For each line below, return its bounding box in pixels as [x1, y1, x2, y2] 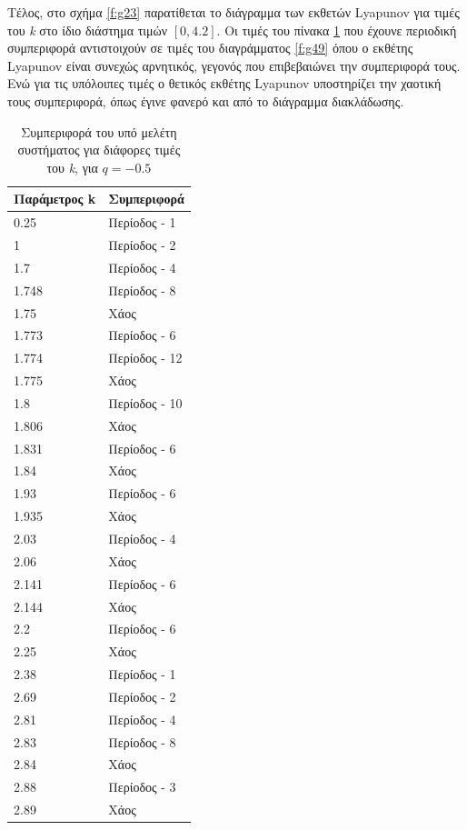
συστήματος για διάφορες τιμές [17, 140, 181, 159]
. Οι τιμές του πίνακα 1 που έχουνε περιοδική [216, 20, 457, 39]
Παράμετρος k [14, 189, 96, 208]
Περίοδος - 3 [108, 777, 176, 796]
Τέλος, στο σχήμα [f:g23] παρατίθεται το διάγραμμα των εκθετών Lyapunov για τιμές [7, 3, 460, 21]
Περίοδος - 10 [108, 393, 183, 412]
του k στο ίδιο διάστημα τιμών [7, 20, 168, 39]
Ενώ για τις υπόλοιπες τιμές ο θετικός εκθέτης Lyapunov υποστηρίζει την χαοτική [7, 74, 442, 93]
